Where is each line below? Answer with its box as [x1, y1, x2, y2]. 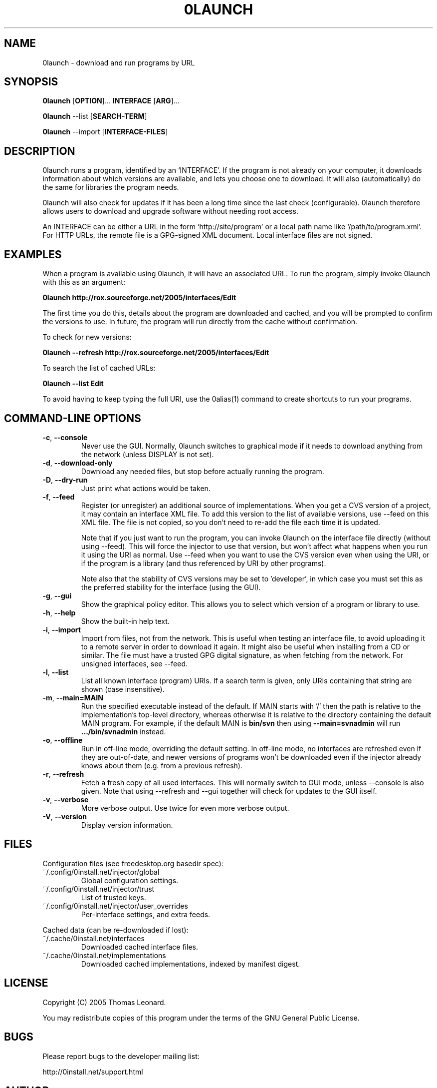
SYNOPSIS [4, 75, 58, 88]
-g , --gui [42, 591, 72, 600]
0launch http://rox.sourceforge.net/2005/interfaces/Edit [42, 293, 236, 302]
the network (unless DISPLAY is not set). [81, 450, 214, 459]
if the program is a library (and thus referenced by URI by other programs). [81, 558, 326, 567]
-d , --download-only [42, 458, 113, 467]
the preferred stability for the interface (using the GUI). [81, 582, 261, 591]
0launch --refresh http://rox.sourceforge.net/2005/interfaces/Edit [42, 348, 269, 357]
